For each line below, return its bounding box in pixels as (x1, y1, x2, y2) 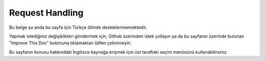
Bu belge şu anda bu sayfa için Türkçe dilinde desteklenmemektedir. (9, 24, 147, 30)
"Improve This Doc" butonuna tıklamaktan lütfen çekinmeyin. (9, 40, 132, 46)
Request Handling (9, 7, 83, 18)
